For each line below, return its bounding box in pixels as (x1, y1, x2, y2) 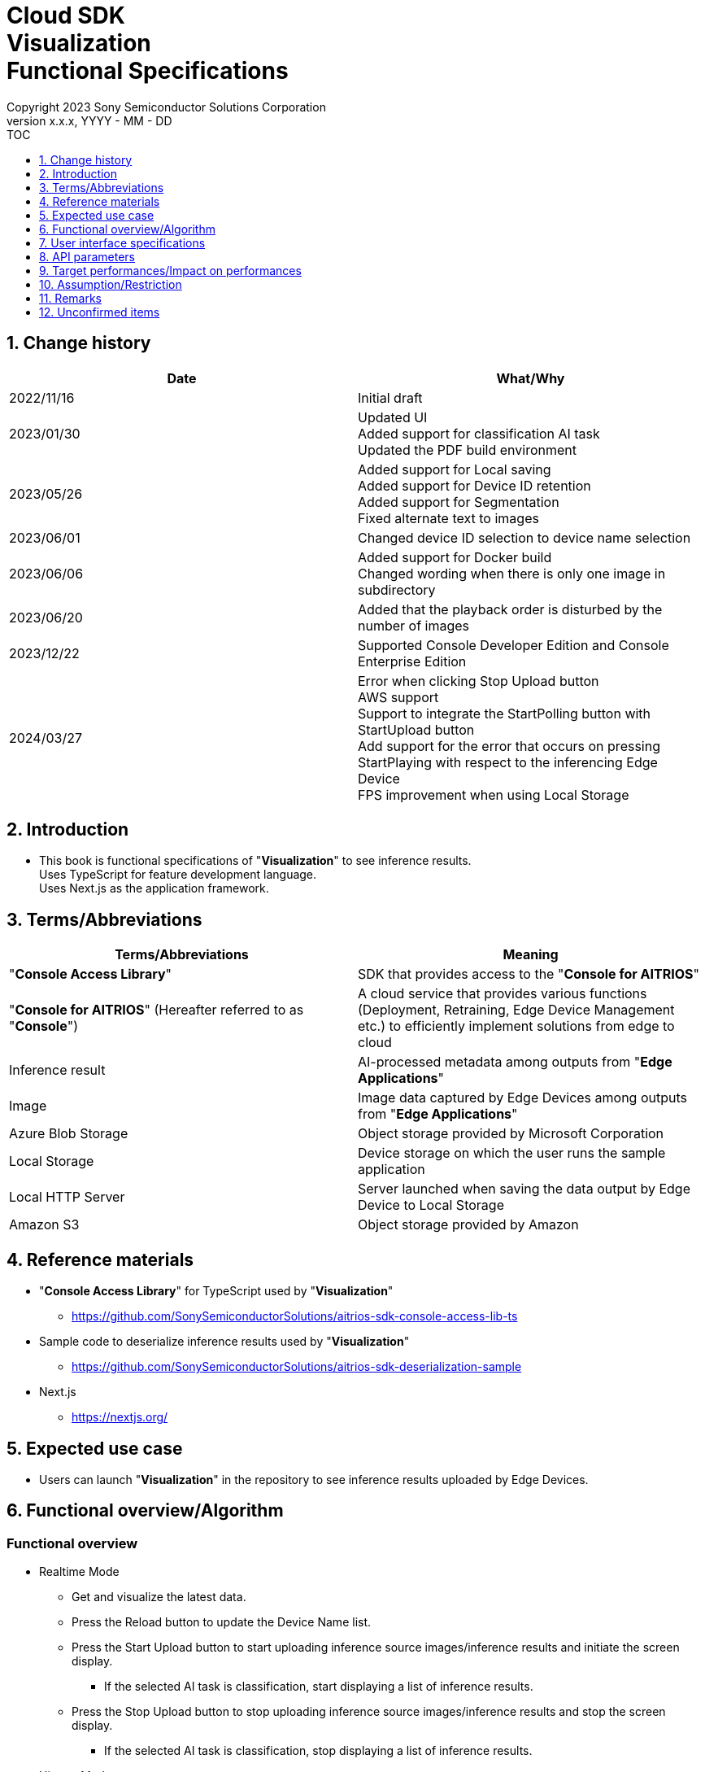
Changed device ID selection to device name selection (358, 529, 691, 546)
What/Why (496, 369, 565, 386)
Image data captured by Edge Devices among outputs (358, 1089, 687, 1106)
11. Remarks (39, 290, 102, 305)
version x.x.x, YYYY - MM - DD (7, 113, 172, 128)
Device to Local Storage (358, 1197, 504, 1214)
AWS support (358, 688, 439, 705)
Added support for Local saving (358, 460, 551, 478)
